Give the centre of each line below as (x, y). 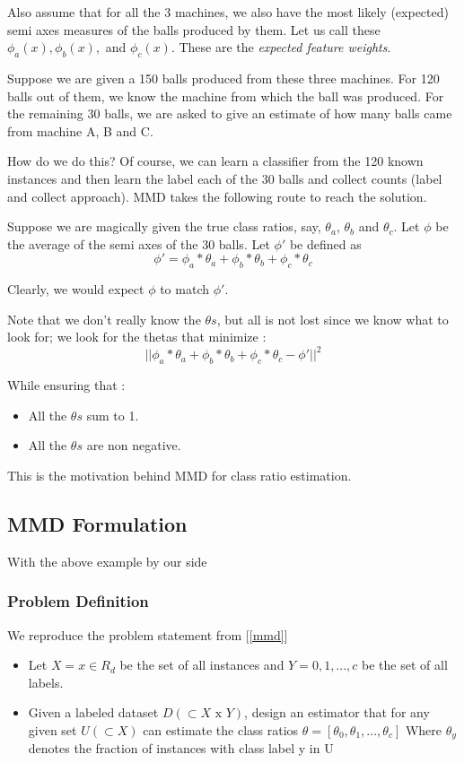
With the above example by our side (107, 561)
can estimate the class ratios (221, 729)
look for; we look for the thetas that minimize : (137, 337)
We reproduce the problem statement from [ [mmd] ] (148, 634)
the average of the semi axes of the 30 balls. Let (139, 243)
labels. (46, 682)
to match (184, 289)
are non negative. (134, 445)
